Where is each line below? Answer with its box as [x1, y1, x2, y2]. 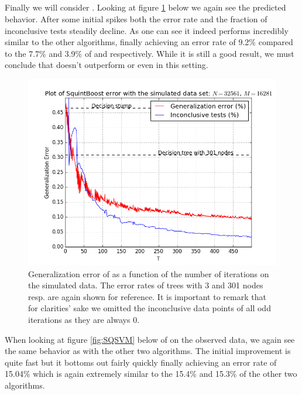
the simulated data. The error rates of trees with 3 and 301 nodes [28, 279, 263, 291]
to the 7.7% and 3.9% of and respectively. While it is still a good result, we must [5, 47, 294, 59]
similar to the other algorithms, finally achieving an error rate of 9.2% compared [5, 36, 293, 48]
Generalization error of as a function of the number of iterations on [28, 267, 269, 280]
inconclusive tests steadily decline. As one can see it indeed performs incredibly [5, 24, 289, 36]
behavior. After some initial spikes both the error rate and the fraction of [5, 12, 267, 25]
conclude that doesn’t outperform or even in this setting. [5, 59, 208, 71]
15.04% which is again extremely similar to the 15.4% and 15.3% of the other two [5, 367, 297, 380]
